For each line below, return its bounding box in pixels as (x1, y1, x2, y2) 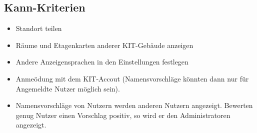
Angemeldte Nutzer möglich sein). (15, 83, 120, 93)
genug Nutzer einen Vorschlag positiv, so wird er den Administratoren (15, 109, 230, 120)
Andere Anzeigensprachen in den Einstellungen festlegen (15, 56, 188, 67)
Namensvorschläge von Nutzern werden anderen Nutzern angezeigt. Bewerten (15, 100, 253, 110)
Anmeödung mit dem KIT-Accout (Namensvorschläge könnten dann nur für (15, 73, 249, 83)
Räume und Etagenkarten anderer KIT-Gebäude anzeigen (15, 39, 193, 50)
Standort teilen (15, 23, 62, 33)
